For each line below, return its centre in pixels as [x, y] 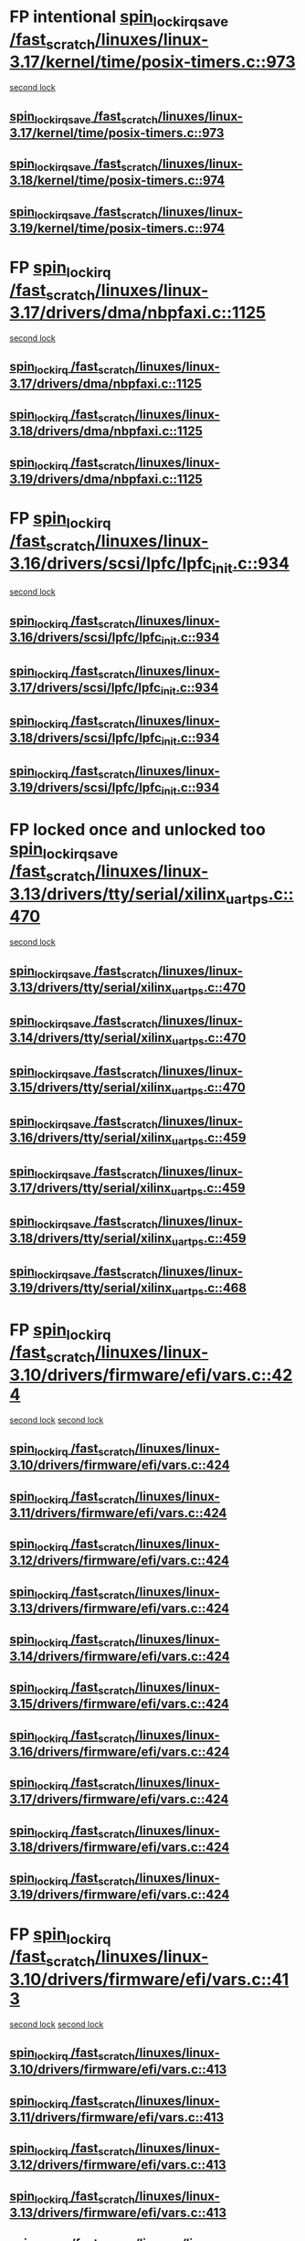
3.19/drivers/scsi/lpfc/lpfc [86, 788]
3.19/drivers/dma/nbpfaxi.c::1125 [106, 478]
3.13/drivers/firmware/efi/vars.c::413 [118, 2212]
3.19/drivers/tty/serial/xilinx [91, 1288]
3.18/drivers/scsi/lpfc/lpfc [86, 738]
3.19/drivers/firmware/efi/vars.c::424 [120, 1895]
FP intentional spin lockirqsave [119, 18]
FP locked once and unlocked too [138, 829]
